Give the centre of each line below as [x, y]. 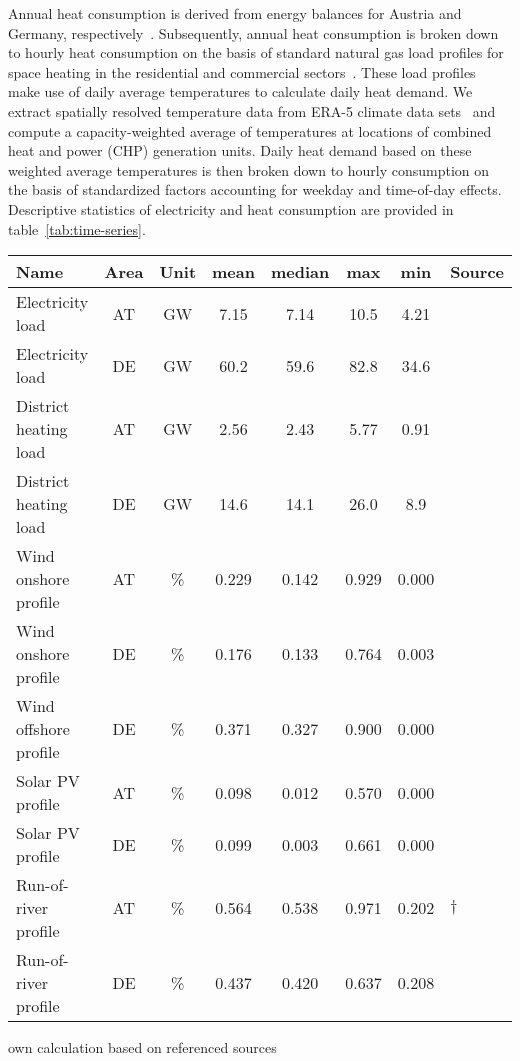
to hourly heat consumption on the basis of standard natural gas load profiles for [256, 52]
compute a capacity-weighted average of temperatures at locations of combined [250, 130]
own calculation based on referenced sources [142, 1047]
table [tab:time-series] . [77, 228]
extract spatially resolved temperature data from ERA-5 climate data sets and [252, 110]
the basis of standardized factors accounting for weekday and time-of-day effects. [255, 189]
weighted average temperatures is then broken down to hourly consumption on [249, 169]
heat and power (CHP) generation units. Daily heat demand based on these [240, 150]
